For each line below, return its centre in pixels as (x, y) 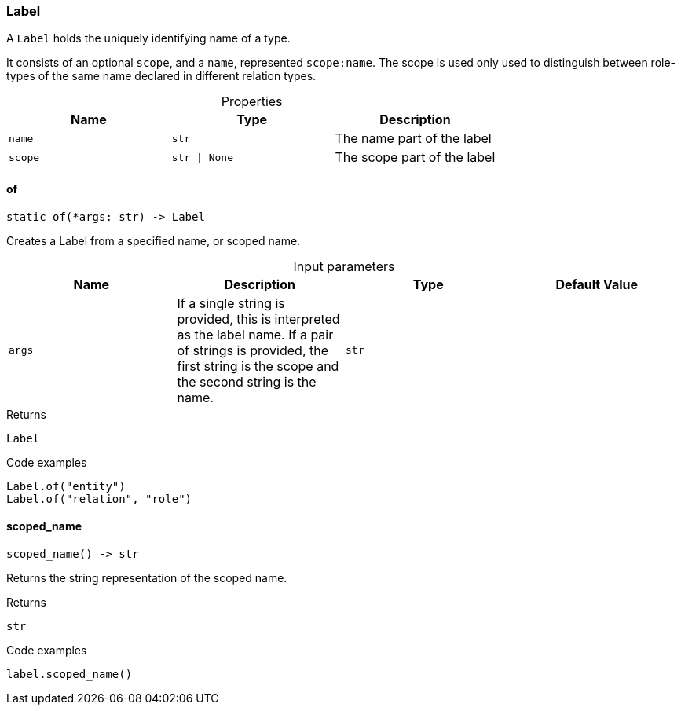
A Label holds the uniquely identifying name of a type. (148, 38)
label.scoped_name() (70, 674)
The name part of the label (413, 139)
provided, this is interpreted (258, 319)
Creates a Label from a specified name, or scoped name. (154, 240)
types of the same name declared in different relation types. (161, 76)
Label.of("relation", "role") (99, 498)
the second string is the (247, 381)
